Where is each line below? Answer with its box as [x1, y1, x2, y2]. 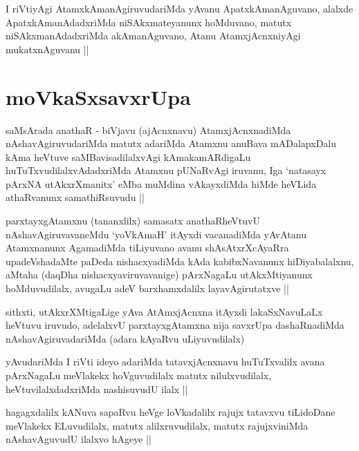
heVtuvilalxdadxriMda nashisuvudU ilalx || [6, 381, 188, 396]
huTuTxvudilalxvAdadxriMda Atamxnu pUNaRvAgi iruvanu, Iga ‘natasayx [6, 163, 326, 177]
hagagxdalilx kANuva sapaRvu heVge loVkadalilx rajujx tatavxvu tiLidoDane [6, 405, 335, 419]
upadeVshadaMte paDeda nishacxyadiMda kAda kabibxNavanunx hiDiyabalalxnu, [6, 253, 354, 268]
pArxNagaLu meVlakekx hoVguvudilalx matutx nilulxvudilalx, [6, 368, 272, 382]
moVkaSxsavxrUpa [6, 82, 191, 111]
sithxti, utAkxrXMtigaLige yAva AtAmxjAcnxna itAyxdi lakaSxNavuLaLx [6, 304, 323, 318]
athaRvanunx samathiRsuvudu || [6, 190, 145, 204]
